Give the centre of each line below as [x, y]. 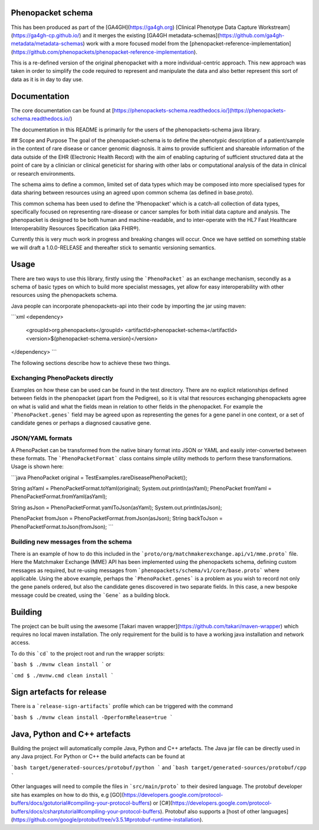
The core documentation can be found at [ [63, 110]
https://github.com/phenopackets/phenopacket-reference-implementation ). [105, 52]
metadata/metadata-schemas [47, 44]
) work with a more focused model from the [136, 44]
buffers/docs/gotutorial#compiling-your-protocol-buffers [80, 803]
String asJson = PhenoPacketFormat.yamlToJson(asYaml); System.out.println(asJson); [117, 507]
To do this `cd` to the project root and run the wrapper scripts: [88, 653]
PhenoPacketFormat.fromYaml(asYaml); [59, 496]
